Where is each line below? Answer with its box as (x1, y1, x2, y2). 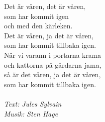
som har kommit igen (4, 10, 69, 21)
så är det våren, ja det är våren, (4, 69, 101, 80)
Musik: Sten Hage (4, 108, 58, 119)
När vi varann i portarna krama (4, 49, 102, 60)
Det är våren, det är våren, (4, 1, 86, 11)
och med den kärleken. (4, 20, 73, 31)
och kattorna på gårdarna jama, (4, 59, 102, 70)
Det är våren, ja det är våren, (4, 30, 94, 40)
